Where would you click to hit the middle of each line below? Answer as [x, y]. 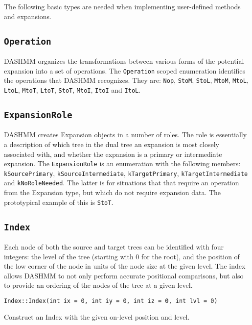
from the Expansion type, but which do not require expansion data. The [113, 192]
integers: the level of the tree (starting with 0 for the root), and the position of [122, 256]
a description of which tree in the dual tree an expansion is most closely [112, 144]
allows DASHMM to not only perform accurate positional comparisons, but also [124, 275]
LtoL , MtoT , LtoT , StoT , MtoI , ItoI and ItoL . [72, 89]
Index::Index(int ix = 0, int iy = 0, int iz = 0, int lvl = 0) [111, 301]
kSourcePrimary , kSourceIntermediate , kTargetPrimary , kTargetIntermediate [126, 173]
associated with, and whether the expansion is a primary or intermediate [113, 154]
